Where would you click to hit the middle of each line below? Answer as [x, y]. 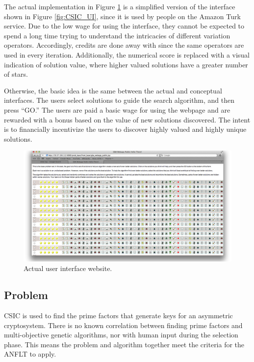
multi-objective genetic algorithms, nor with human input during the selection [121, 335]
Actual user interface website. [68, 268]
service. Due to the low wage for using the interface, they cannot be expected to [124, 26]
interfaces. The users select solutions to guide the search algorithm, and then [119, 100]
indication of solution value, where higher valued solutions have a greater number [126, 64]
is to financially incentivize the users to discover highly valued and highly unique [125, 129]
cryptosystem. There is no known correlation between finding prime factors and [123, 325]
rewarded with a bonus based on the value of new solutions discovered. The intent [127, 119]
